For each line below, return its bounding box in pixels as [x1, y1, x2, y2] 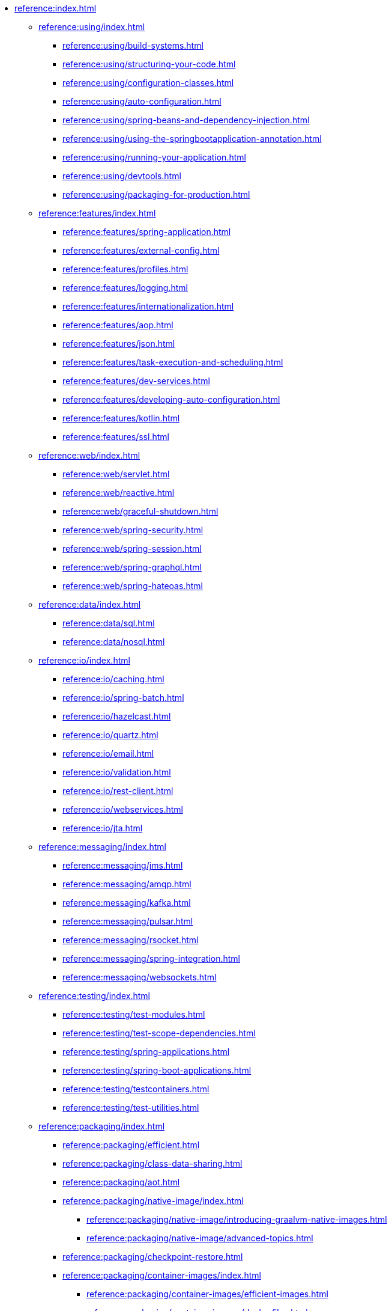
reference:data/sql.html [62, 618, 155, 628]
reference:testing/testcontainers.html [62, 1084, 210, 1094]
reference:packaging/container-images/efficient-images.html [86, 1289, 328, 1299]
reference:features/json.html [62, 338, 175, 349]
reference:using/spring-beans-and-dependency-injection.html [62, 115, 310, 125]
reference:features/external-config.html [62, 245, 220, 255]
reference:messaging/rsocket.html [62, 935, 199, 945]
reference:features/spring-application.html [62, 227, 231, 237]
